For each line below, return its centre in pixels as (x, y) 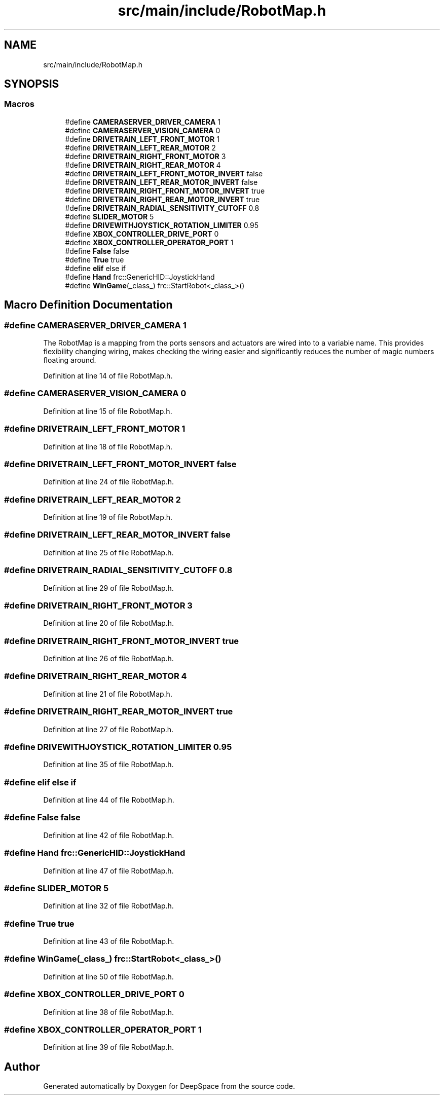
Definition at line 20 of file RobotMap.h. (109, 623)
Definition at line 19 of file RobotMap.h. (108, 517)
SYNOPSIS (32, 84)
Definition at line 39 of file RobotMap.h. (109, 1047)
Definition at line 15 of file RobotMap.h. (108, 411)
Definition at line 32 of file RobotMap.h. (108, 906)
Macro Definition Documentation (88, 305)
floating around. (70, 360)
